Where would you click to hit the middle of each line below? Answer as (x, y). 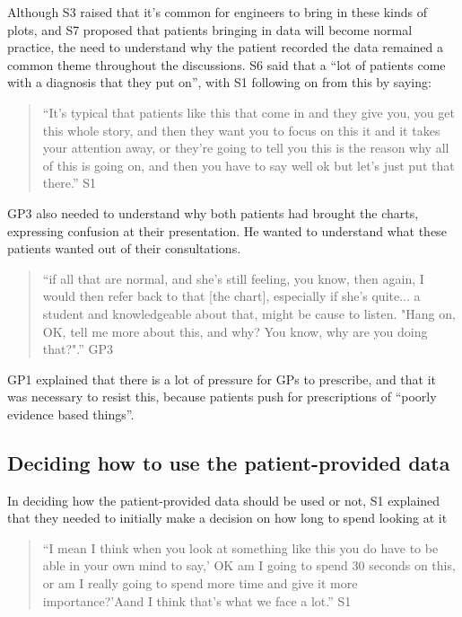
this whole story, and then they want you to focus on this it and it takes (241, 130)
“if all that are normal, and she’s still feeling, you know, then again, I (233, 278)
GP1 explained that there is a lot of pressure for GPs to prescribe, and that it (222, 379)
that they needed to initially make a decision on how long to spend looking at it (227, 518)
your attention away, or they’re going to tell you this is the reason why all (246, 148)
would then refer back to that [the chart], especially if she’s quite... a (231, 296)
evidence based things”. (71, 414)
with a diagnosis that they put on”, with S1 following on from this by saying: (219, 82)
